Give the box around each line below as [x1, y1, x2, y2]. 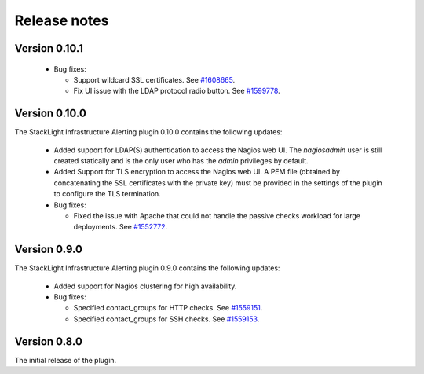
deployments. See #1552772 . [73, 222, 168, 232]
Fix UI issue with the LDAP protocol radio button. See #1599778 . [73, 86, 280, 96]
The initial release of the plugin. [14, 355, 117, 365]
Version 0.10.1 [14, 42, 84, 55]
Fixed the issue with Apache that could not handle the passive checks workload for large [73, 211, 361, 220]
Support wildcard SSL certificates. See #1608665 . [73, 75, 236, 84]
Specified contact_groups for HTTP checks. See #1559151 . [73, 303, 263, 313]
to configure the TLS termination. [53, 189, 161, 199]
